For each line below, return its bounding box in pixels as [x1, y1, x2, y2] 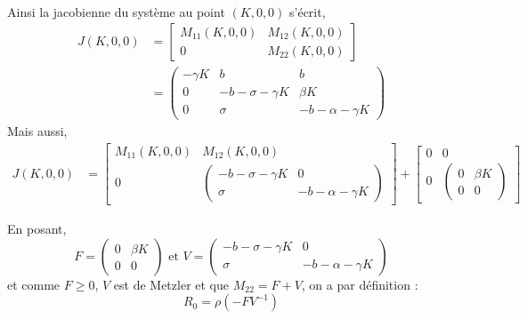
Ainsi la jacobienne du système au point [7, 2, 225, 20]
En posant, [7, 219, 67, 238]
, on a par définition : [301, 275, 418, 293]
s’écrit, [289, 2, 326, 20]
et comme [7, 275, 61, 293]
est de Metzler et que [113, 275, 230, 293]
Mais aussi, [7, 122, 68, 140]
